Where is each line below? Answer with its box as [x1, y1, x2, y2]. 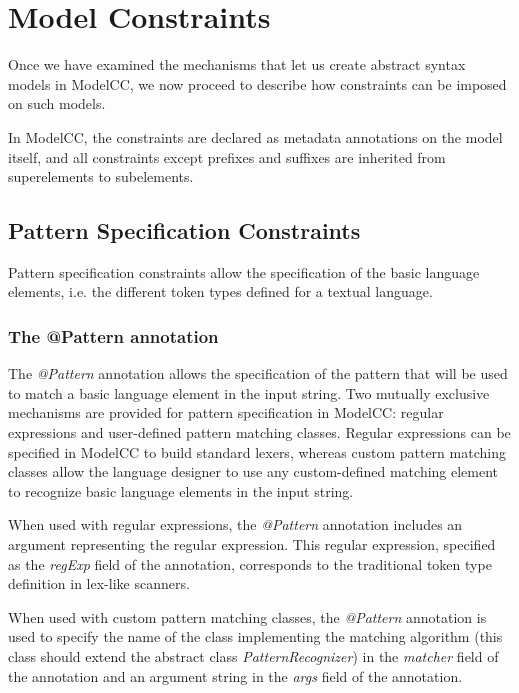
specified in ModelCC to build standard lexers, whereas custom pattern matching [8, 441, 506, 462]
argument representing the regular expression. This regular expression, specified [8, 534, 496, 555]
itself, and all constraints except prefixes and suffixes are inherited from [8, 146, 446, 167]
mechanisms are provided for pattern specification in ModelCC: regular [8, 402, 444, 423]
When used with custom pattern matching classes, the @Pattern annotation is [8, 606, 487, 627]
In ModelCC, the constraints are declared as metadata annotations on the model [8, 126, 503, 147]
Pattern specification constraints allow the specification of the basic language [8, 261, 480, 282]
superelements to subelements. [8, 166, 194, 187]
